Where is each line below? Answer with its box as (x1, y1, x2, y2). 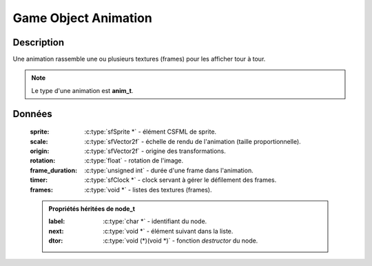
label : (48, 217, 65, 225)
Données (12, 108, 52, 120)
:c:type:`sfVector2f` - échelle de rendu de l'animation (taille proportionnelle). (84, 137, 301, 145)
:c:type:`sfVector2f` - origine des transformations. (84, 147, 227, 155)
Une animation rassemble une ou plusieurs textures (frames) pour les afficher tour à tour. (12, 55, 266, 63)
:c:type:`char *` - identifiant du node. (103, 217, 207, 225)
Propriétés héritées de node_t (48, 204, 136, 213)
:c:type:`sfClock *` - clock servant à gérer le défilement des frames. (84, 176, 277, 184)
